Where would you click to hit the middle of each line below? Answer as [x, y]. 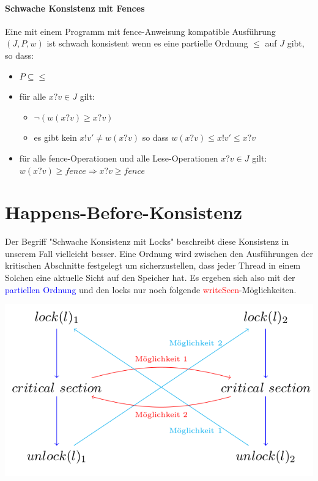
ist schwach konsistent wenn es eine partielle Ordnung [147, 43]
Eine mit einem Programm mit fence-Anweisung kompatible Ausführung [140, 31]
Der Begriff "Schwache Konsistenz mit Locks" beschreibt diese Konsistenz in [147, 241]
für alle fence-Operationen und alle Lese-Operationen [119, 158]
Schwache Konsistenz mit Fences [75, 8]
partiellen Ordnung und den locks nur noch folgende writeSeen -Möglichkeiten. [151, 289]
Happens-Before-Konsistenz [124, 212]
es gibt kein [55, 137]
